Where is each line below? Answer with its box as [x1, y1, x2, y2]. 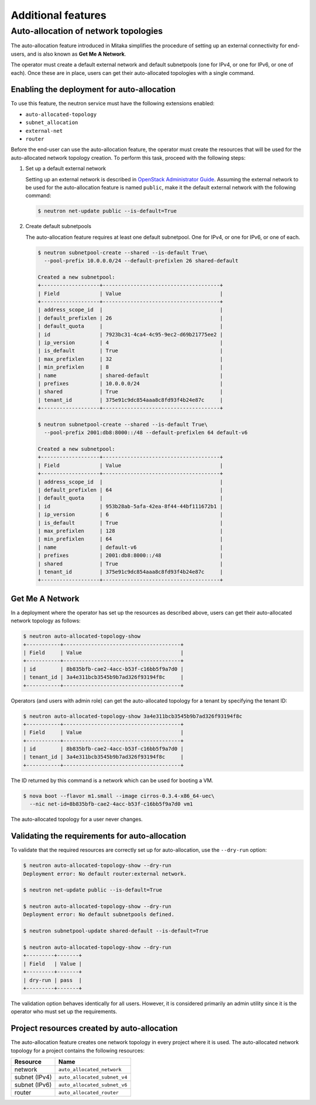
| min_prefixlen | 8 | [37, 364, 224, 371]
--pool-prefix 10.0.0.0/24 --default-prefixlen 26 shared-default [44, 257, 239, 264]
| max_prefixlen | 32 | [37, 356, 224, 362]
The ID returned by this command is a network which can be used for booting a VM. [11, 777, 214, 784]
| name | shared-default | [37, 372, 224, 378]
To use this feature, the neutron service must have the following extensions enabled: [11, 100, 215, 107]
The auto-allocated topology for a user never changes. [11, 816, 143, 823]
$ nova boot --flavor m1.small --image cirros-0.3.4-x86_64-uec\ [23, 793, 215, 799]
